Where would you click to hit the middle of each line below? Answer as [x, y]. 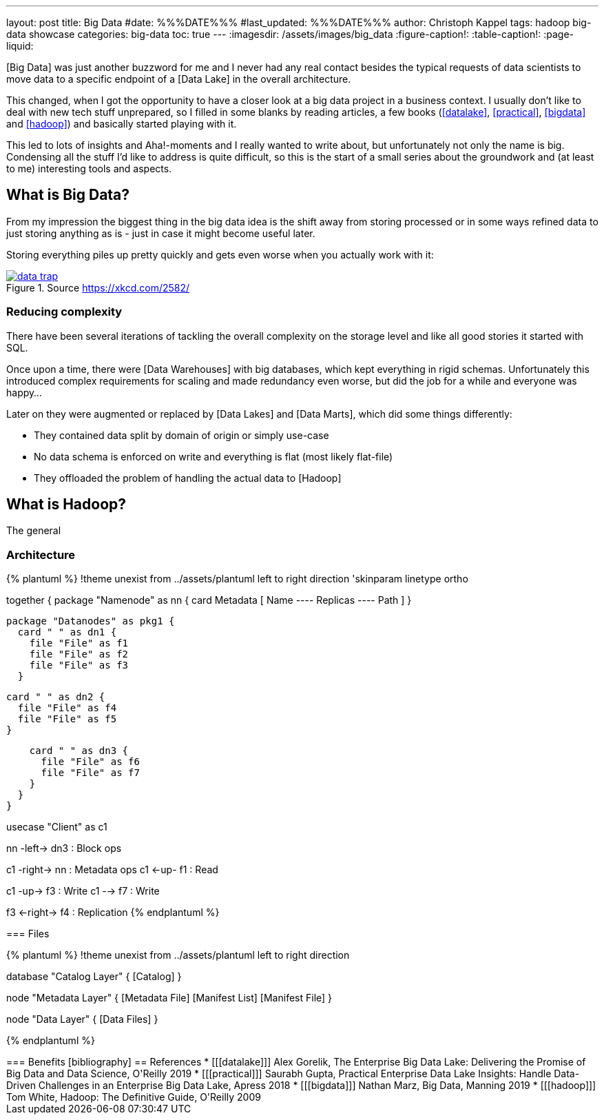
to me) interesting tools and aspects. [89, 169]
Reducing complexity [64, 312]
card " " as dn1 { [67, 632]
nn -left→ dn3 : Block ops [64, 848]
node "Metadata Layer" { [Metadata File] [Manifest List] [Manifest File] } [169, 998]
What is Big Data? [68, 195]
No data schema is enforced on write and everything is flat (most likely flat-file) [214, 456]
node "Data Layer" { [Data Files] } [82, 1019]
